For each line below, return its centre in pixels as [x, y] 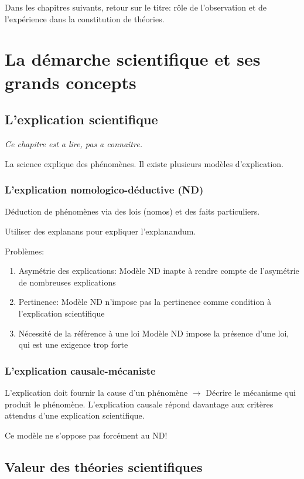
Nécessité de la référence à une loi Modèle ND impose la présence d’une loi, [154, 333]
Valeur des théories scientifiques [104, 466]
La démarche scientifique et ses [133, 59]
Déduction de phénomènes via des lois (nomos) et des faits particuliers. [132, 211]
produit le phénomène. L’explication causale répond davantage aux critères [139, 404]
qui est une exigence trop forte [73, 344]
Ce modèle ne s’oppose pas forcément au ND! [86, 435]
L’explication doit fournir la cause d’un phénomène [96, 392]
